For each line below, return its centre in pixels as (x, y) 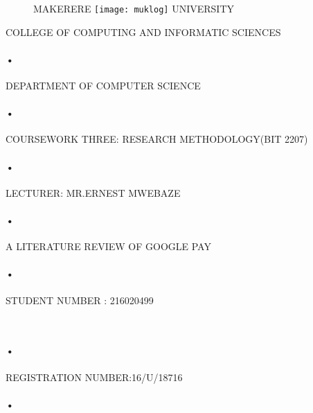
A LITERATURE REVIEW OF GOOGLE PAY (108, 246)
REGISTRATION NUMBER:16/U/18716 (94, 377)
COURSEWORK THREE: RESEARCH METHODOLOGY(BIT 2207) (157, 139)
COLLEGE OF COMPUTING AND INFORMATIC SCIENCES (143, 32)
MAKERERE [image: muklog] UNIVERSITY (134, 8)
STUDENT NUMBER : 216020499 (80, 300)
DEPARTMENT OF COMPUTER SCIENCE (103, 86)
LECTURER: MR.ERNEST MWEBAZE (93, 192)
